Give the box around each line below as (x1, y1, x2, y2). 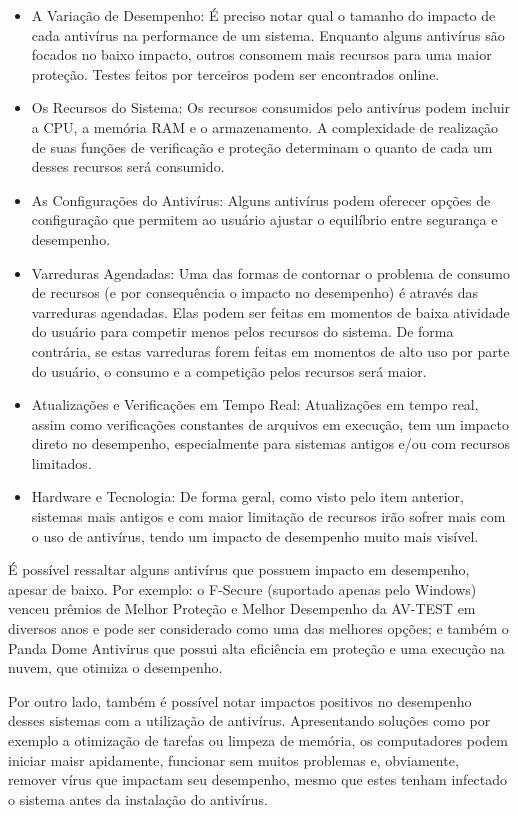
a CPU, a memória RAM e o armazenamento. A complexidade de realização (31, 116, 499, 137)
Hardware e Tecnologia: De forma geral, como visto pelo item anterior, (31, 486, 464, 507)
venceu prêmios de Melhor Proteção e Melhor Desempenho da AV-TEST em (8, 598, 476, 619)
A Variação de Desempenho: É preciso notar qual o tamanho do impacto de (31, 5, 496, 25)
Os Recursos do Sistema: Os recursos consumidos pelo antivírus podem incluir (31, 97, 511, 118)
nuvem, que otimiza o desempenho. (8, 657, 223, 678)
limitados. (31, 452, 92, 473)
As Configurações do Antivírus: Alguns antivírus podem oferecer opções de (31, 189, 491, 210)
